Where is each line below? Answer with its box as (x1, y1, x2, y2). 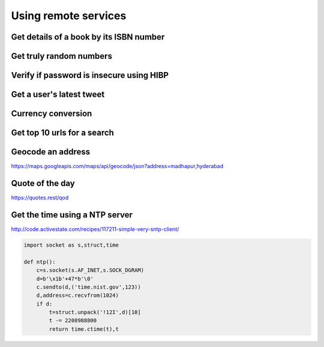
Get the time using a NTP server (11, 210, 133, 220)
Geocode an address (11, 147, 91, 157)
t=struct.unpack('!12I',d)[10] (49, 309, 141, 316)
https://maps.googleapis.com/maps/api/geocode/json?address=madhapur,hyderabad (11, 163, 224, 170)
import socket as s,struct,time (23, 241, 119, 249)
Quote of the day (11, 178, 75, 189)
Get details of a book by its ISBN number (11, 32, 165, 42)
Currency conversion (11, 109, 92, 119)
